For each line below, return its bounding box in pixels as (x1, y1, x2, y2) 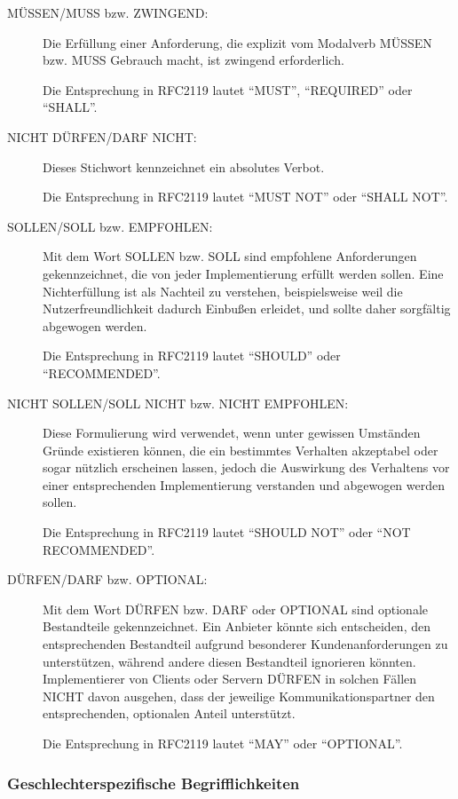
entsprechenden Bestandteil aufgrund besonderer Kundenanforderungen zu (43, 635, 448, 653)
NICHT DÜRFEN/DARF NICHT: (7, 127, 197, 146)
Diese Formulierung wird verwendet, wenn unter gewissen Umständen (43, 423, 421, 442)
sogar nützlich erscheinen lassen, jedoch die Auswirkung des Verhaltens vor (43, 458, 450, 477)
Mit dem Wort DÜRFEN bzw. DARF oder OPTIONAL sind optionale (43, 599, 428, 618)
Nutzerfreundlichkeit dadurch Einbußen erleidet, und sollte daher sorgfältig (43, 299, 451, 318)
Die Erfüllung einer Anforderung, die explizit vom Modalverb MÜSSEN (43, 33, 432, 51)
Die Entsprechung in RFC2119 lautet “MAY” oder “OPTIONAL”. (43, 734, 403, 752)
